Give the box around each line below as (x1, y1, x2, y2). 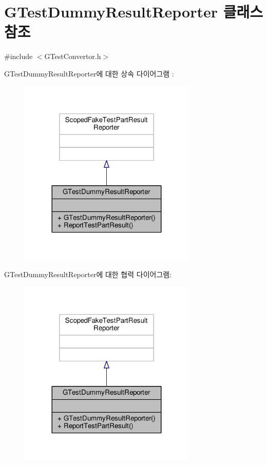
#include (4, 51, 33, 62)
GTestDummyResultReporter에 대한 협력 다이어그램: (4, 269, 172, 280)
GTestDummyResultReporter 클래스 (4, 1, 263, 22)
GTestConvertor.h (44, 51, 101, 62)
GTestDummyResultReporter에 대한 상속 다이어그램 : (4, 68, 174, 79)
